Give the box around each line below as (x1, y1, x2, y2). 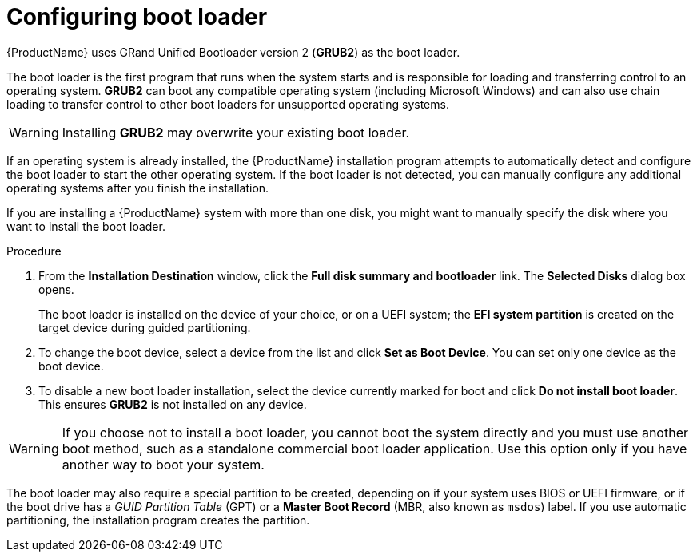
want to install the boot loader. (6, 219, 165, 233)
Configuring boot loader (6, 3, 268, 30)
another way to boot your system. (62, 456, 265, 473)
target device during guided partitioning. (38, 320, 251, 334)
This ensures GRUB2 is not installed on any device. (38, 397, 307, 411)
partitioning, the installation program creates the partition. (6, 512, 310, 527)
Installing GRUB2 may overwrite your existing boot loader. (62, 124, 410, 140)
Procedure (6, 243, 62, 258)
